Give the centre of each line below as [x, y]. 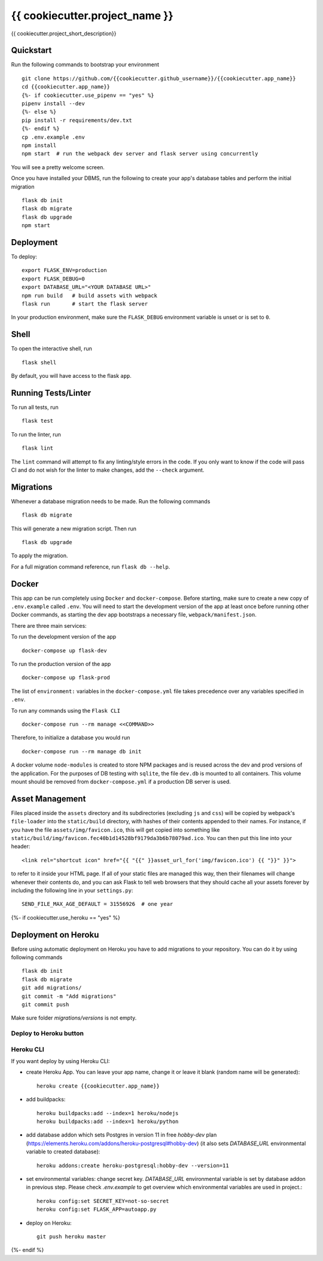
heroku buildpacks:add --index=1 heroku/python [108, 1122]
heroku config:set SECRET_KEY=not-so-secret [103, 1201]
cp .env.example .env [53, 137]
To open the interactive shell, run [52, 349]
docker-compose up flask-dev [64, 651]
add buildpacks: [46, 1100]
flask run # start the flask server [85, 304]
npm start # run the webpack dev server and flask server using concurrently [140, 154]
